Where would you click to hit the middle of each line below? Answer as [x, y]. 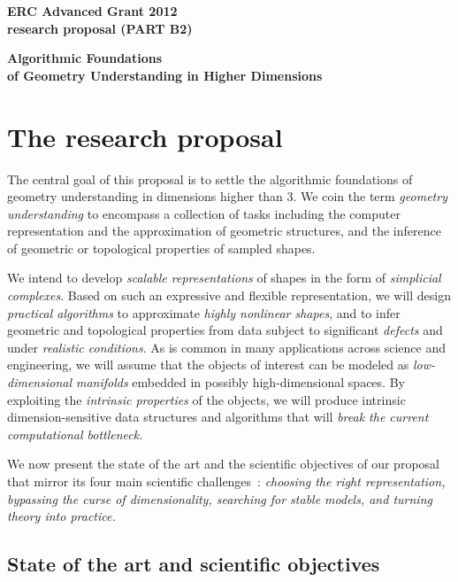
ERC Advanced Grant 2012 [92, 11]
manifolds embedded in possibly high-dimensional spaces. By [240, 382]
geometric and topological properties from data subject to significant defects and [225, 330]
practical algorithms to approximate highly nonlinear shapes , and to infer [204, 312]
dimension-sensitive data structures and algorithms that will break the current [218, 417]
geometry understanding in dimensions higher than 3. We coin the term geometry [227, 196]
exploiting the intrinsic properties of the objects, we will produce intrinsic [206, 399]
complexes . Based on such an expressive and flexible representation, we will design [229, 295]
